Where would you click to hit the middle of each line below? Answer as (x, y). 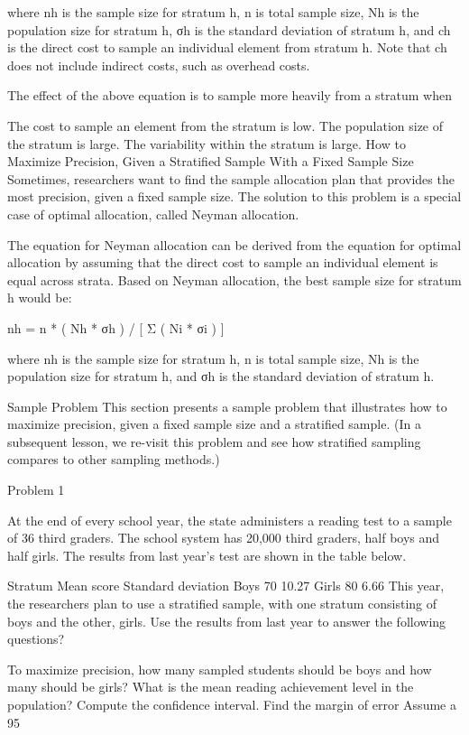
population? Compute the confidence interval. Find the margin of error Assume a (232, 704)
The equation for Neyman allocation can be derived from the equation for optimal (234, 244)
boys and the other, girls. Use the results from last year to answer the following (227, 621)
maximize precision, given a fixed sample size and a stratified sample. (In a (214, 424)
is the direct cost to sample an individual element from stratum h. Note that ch (227, 47)
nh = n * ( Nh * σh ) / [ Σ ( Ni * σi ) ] (116, 327)
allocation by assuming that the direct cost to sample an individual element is (223, 262)
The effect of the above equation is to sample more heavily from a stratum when (230, 95)
